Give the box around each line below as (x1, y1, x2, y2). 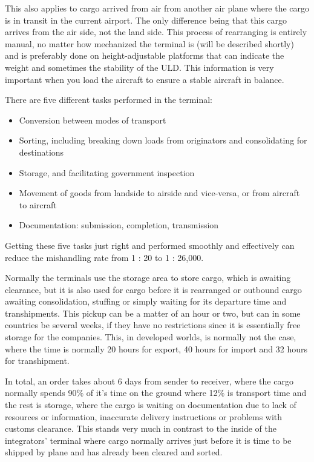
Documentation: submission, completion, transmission (19, 219, 219, 231)
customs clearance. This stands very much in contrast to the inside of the (5, 422, 276, 435)
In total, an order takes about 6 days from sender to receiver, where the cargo (5, 374, 293, 387)
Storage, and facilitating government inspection (19, 166, 195, 179)
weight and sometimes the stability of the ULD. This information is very (5, 61, 274, 73)
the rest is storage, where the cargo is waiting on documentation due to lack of (5, 398, 296, 411)
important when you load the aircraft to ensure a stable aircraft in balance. (5, 73, 284, 85)
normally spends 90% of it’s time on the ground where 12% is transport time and (5, 386, 307, 399)
